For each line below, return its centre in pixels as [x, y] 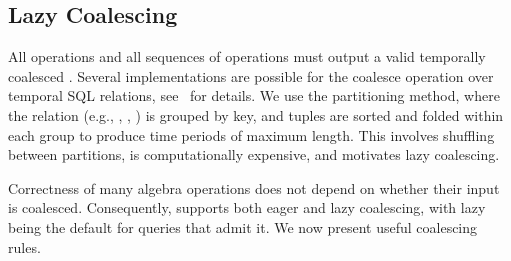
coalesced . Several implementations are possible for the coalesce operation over [251, 75]
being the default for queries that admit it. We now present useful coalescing [243, 226]
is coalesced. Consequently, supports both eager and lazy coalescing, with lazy [247, 207]
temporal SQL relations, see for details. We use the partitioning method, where [254, 95]
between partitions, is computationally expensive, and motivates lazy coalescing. [254, 154]
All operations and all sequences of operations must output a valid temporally [247, 56]
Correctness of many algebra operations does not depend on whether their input [254, 187]
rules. [24, 246]
